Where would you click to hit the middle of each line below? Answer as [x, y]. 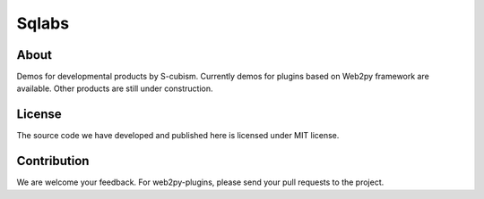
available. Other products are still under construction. [115, 88]
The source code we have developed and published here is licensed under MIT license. [178, 136]
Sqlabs [43, 23]
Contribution [53, 161]
